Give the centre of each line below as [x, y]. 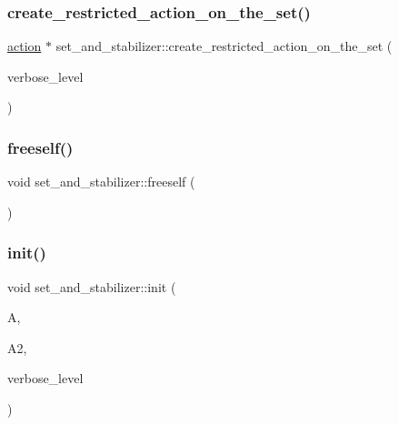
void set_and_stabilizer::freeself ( [101, 182]
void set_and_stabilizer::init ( [92, 286]
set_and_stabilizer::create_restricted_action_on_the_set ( [224, 46]
